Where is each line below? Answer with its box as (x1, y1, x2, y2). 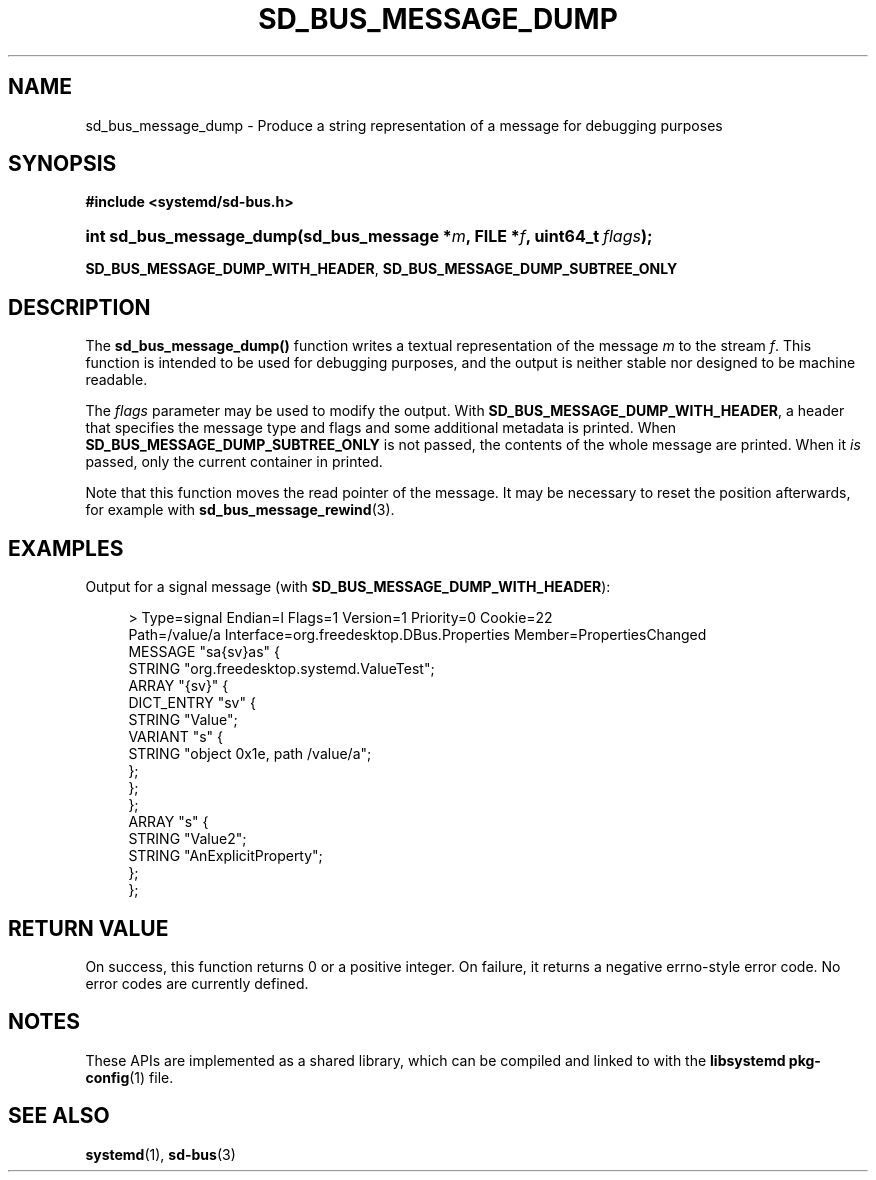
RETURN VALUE (8, 915, 169, 941)
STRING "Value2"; (128, 830, 247, 848)
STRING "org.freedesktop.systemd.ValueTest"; (128, 660, 435, 678)
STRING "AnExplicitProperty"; (128, 847, 323, 865)
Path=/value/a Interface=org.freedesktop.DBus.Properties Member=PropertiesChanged (128, 626, 707, 644)
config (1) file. (85, 1068, 174, 1086)
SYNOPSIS (8, 151, 117, 177)
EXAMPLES (8, 535, 124, 561)
